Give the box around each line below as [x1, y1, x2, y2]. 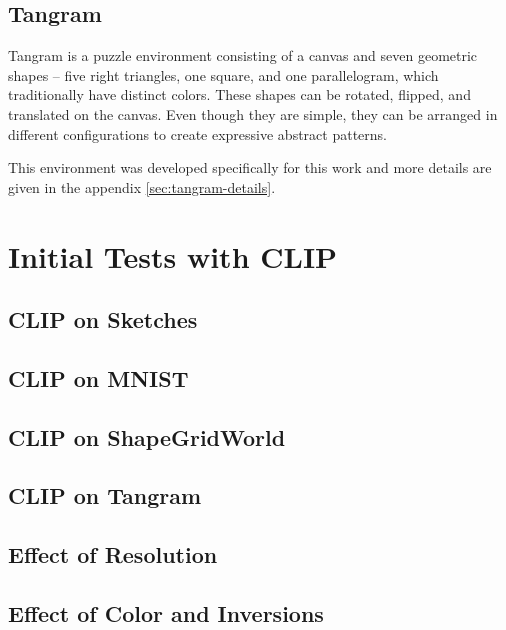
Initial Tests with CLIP [8, 235, 338, 276]
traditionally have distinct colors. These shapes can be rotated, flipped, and [8, 84, 471, 105]
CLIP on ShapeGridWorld [8, 421, 286, 452]
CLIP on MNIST [8, 362, 189, 393]
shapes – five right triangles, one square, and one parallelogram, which [8, 64, 439, 85]
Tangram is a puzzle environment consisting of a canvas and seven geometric [8, 45, 478, 66]
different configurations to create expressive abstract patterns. [8, 123, 387, 144]
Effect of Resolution [8, 539, 218, 570]
